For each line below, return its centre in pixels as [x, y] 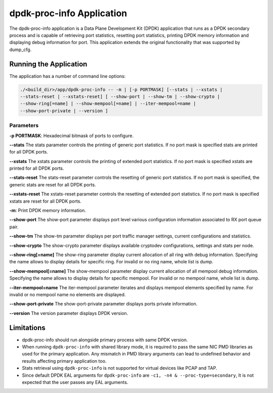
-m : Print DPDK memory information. [48, 211]
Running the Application [48, 64]
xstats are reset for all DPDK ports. [45, 201]
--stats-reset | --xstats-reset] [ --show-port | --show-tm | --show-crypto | [120, 96]
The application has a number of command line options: [67, 76]
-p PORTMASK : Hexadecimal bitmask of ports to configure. [72, 135]
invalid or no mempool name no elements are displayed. [67, 294]
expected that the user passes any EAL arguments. [75, 382]
